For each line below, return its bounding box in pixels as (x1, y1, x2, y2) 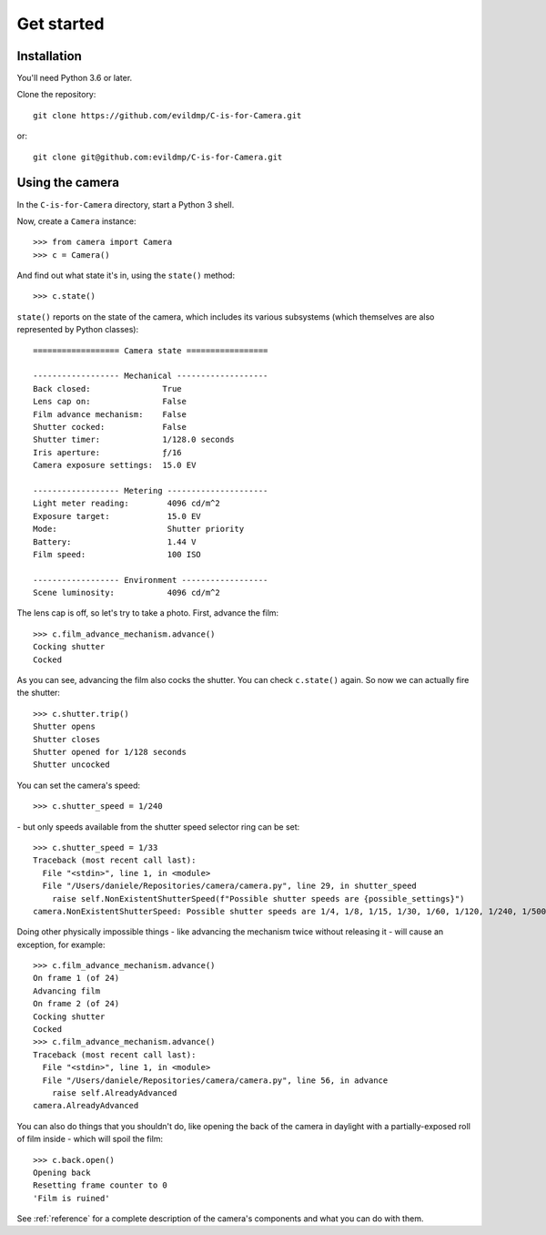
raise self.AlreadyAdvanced (51, 1087, 177, 1097)
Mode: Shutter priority (33, 524, 245, 535)
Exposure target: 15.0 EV (33, 511, 202, 521)
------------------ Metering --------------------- (33, 485, 268, 495)
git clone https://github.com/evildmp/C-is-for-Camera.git (33, 110, 302, 120)
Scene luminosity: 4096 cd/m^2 (33, 587, 220, 598)
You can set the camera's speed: (16, 780, 141, 791)
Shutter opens (33, 721, 96, 732)
